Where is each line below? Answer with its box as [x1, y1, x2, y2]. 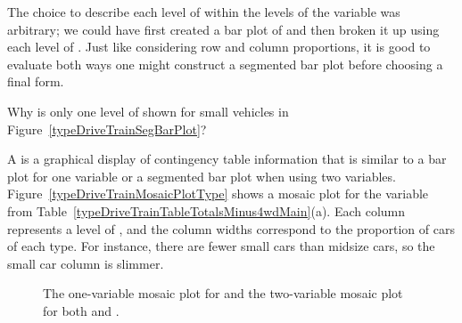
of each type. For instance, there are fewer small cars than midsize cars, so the [7, 237, 435, 255]
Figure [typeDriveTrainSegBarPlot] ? [7, 119, 207, 138]
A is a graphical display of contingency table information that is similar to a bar [7, 149, 447, 168]
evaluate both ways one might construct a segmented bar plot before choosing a [7, 54, 443, 73]
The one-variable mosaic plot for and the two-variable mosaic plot [43, 284, 403, 303]
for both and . [43, 301, 120, 319]
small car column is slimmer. [7, 254, 164, 272]
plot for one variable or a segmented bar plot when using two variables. [7, 166, 396, 185]
